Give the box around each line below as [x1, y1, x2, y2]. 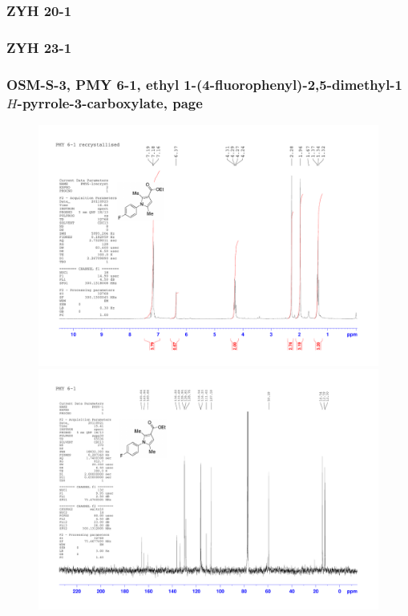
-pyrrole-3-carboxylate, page [17, 92, 203, 112]
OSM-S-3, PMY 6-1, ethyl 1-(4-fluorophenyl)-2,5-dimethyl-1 [6, 74, 403, 94]
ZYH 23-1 [6, 37, 72, 57]
